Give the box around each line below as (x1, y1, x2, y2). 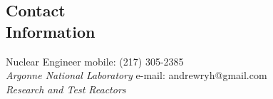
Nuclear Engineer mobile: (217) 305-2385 (6, 53, 184, 68)
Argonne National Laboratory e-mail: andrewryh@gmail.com (6, 68, 267, 83)
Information (6, 20, 96, 42)
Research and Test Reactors (6, 81, 126, 96)
